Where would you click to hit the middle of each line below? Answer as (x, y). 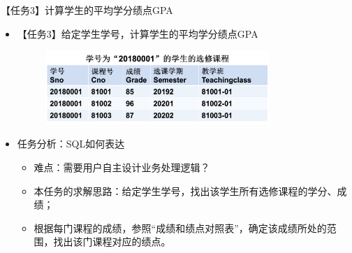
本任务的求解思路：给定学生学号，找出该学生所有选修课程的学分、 (185, 190)
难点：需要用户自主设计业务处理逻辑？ (122, 167)
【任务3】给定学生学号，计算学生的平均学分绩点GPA (138, 33)
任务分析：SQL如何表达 (71, 144)
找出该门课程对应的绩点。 (112, 241)
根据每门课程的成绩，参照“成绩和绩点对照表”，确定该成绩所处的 (180, 227)
